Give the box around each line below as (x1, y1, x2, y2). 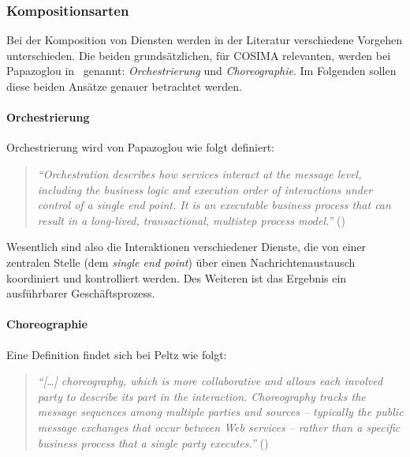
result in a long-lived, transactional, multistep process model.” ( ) (37, 212, 345, 228)
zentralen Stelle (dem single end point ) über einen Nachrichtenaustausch (6, 253, 356, 270)
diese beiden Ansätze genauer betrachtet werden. (6, 78, 242, 94)
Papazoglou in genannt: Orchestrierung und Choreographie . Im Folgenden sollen (6, 62, 397, 79)
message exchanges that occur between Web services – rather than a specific (37, 418, 401, 435)
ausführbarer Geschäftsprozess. (6, 285, 155, 302)
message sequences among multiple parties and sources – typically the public (37, 403, 404, 420)
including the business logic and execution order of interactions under (37, 181, 373, 197)
